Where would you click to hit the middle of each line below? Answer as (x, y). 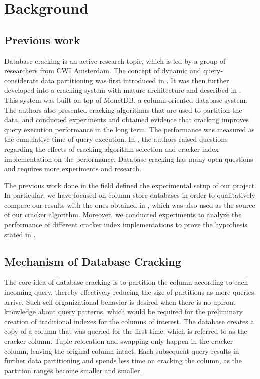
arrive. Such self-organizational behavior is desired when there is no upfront (120, 302)
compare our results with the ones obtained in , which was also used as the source (130, 205)
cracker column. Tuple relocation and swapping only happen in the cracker (119, 341)
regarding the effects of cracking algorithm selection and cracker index (111, 148)
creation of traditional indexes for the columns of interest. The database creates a (129, 321)
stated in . (20, 234)
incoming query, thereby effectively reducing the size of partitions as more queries (129, 292)
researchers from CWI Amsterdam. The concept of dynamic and (103, 70)
